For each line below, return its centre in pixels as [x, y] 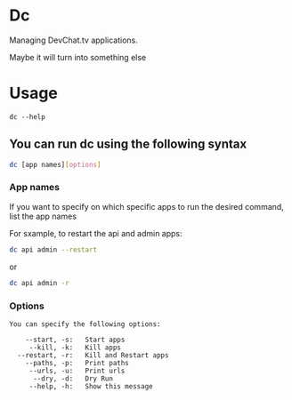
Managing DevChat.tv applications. [73, 40]
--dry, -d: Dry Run [73, 379]
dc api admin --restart [53, 250]
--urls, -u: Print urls [77, 371]
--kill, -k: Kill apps [75, 348]
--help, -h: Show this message [91, 386]
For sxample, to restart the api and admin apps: [96, 233]
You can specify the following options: [85, 324]
